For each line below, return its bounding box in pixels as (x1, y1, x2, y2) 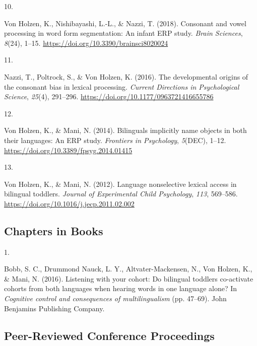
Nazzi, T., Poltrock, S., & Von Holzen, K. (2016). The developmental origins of (4, 71, 248, 82)
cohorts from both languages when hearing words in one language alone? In (4, 283, 237, 294)
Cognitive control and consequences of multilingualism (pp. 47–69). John (4, 293, 227, 304)
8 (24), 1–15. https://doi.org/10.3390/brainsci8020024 (4, 37, 168, 48)
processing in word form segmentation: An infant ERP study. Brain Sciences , (4, 28, 243, 38)
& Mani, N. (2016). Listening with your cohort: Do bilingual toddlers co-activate (4, 273, 253, 284)
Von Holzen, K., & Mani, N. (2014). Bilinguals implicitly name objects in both (4, 125, 247, 135)
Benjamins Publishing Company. (4, 303, 105, 313)
